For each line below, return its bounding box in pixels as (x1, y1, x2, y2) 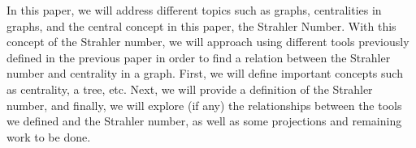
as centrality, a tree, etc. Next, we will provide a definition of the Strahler (6, 80, 373, 97)
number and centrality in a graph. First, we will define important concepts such (6, 65, 403, 82)
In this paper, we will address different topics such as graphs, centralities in (6, 2, 382, 18)
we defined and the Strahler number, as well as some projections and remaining (6, 112, 402, 129)
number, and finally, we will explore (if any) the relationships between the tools (6, 96, 402, 113)
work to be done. (6, 128, 91, 145)
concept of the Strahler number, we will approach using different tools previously (6, 33, 409, 50)
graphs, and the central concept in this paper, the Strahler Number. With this (6, 17, 396, 34)
